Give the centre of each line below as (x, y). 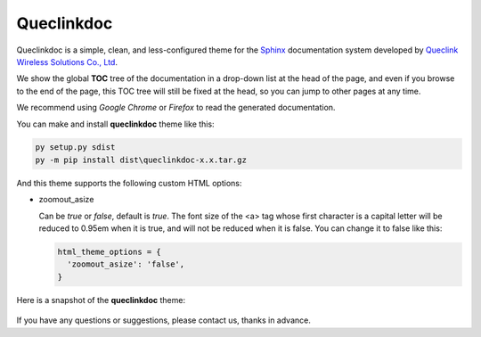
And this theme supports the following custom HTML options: (129, 183)
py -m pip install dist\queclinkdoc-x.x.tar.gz (141, 160)
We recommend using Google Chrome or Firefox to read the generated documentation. (176, 108)
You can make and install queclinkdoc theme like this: (115, 124)
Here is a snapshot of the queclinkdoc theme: (101, 300)
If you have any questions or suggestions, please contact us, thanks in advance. (163, 320)
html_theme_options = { (110, 252)
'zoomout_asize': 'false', (126, 264)
